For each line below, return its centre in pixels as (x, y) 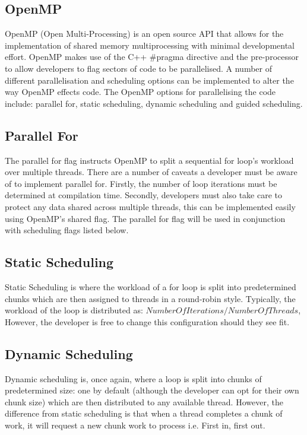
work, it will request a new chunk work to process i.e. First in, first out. (135, 425)
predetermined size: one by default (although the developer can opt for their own (152, 390)
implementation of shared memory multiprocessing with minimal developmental (150, 45)
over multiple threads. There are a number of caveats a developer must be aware (151, 172)
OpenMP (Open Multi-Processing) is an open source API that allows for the (144, 34)
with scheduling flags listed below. (67, 230)
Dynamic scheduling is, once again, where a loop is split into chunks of (133, 378)
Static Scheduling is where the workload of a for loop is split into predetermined (151, 286)
